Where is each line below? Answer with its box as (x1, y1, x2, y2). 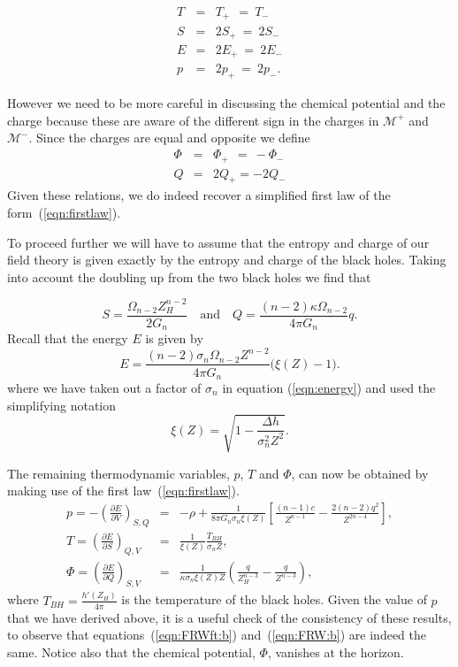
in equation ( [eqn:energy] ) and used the (222, 378, 436, 396)
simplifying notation (7, 395, 117, 414)
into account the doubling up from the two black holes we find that (7, 267, 371, 286)
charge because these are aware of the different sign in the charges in (7, 111, 379, 129)
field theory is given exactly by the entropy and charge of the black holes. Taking (7, 250, 447, 269)
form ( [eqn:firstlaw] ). (7, 203, 121, 221)
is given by (145, 329, 203, 348)
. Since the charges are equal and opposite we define (28, 128, 310, 147)
